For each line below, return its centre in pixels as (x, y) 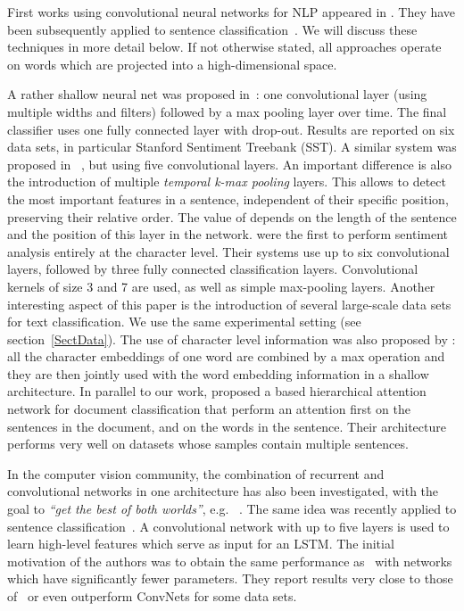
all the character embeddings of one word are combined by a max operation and (226, 356)
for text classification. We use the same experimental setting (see (184, 322)
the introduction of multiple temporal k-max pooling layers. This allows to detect (227, 182)
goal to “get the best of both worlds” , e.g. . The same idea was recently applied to (232, 509)
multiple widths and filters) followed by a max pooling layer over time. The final (227, 111)
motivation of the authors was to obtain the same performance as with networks (230, 561)
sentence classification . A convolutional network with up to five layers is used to (228, 526)
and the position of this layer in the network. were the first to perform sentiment (228, 234)
